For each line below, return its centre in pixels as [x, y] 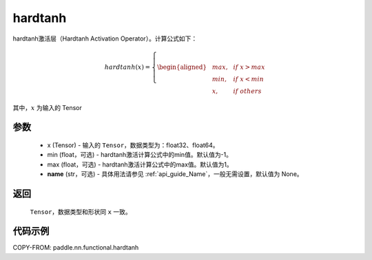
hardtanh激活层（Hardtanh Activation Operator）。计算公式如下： [105, 39]
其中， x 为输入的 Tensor [48, 107]
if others [247, 91]
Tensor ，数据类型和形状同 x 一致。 [81, 212]
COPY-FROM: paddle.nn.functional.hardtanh [76, 248]
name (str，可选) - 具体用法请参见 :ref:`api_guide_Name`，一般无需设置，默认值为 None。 [175, 174]
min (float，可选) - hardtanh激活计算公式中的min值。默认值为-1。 [140, 155]
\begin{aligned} [182, 67]
